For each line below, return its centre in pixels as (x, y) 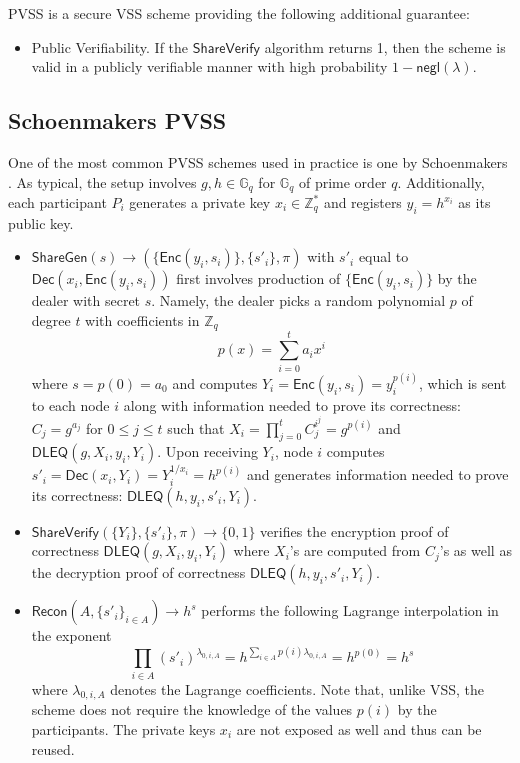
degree (51, 320)
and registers (362, 202)
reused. (53, 748)
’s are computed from (355, 550)
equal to (383, 256)
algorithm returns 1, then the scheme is (385, 46)
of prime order (342, 181)
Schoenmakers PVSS (117, 120)
